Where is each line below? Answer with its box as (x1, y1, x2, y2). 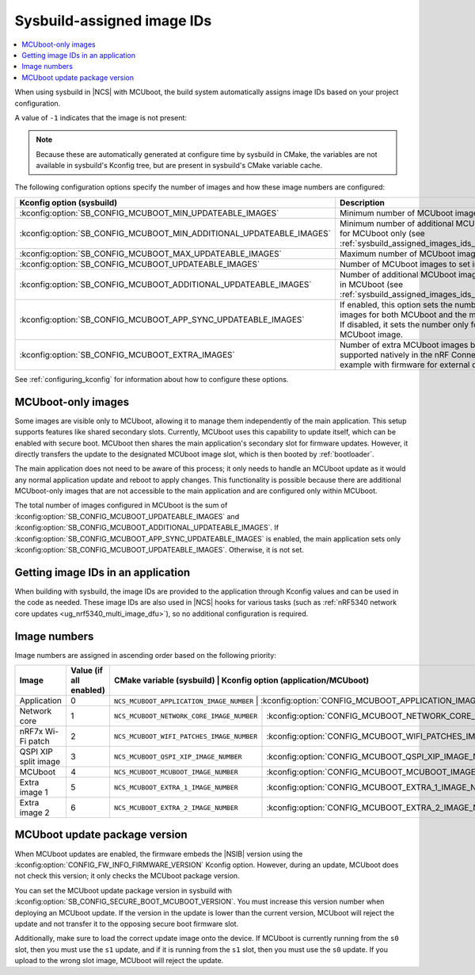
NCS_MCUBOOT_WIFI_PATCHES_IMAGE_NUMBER (113, 732, 258, 740)
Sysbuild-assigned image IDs (14, 12, 212, 29)
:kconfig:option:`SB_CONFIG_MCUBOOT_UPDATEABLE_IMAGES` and (14, 511, 240, 521)
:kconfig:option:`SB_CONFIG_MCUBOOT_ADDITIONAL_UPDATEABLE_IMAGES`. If (14, 523, 279, 533)
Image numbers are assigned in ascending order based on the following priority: (14, 650, 276, 660)
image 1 (19, 787, 48, 798)
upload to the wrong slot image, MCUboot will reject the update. (14, 956, 224, 965)
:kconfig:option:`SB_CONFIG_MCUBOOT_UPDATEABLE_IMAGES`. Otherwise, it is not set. (14, 545, 305, 555)
